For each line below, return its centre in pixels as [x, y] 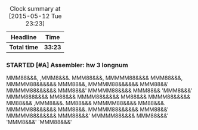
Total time [24, 47]
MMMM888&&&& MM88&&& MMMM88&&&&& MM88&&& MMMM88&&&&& [98, 97]
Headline [24, 37]
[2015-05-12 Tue [35, 16]
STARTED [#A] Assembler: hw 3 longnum [67, 65]
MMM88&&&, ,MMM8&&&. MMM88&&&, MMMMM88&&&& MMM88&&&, [95, 78]
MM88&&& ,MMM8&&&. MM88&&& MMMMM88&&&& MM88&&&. [86, 103]
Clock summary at [35, 9]
